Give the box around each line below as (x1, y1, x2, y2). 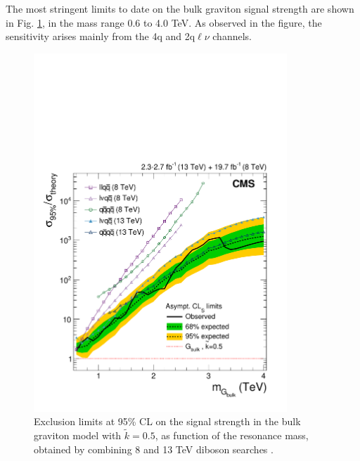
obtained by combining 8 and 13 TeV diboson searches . (34, 441, 274, 456)
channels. (212, 29, 252, 44)
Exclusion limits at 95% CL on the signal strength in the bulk (34, 414, 301, 429)
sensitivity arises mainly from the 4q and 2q (6, 29, 195, 44)
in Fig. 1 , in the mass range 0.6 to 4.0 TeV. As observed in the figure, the (6, 15, 322, 30)
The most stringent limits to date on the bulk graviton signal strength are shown (6, 1, 354, 15)
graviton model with (34, 428, 122, 443)
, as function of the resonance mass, (155, 428, 309, 443)
